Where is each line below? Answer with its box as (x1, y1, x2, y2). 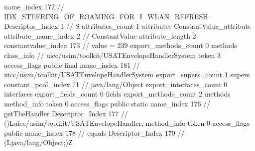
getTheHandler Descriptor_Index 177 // (4, 108, 128, 118)
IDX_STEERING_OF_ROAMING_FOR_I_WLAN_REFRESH (4, 11, 208, 21)
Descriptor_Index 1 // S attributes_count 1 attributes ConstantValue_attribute (4, 21, 252, 31)
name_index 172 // (4, 1, 64, 11)
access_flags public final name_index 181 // (4, 59, 140, 70)
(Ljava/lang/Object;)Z (4, 137, 73, 148)
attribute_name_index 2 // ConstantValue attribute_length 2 (4, 30, 196, 41)
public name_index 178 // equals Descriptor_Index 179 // (4, 127, 185, 138)
